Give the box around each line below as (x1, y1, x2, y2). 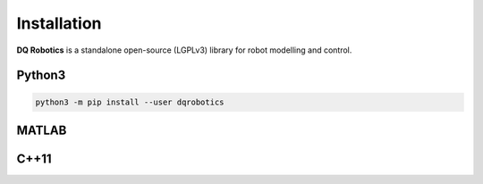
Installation (16, 13, 102, 33)
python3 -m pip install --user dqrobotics (35, 96, 225, 107)
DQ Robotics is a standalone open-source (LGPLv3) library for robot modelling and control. (16, 45, 352, 55)
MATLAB (16, 122, 67, 138)
